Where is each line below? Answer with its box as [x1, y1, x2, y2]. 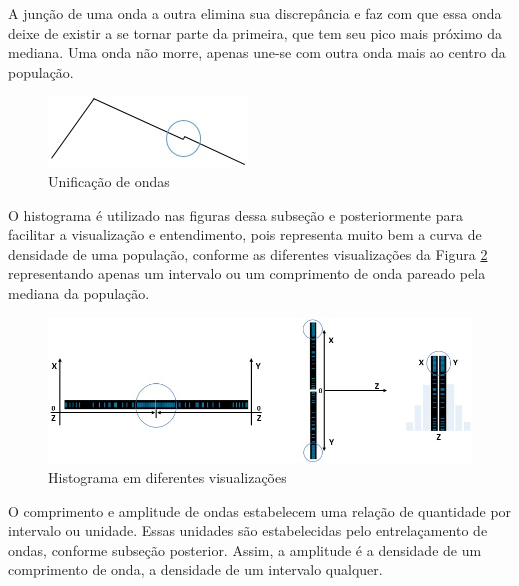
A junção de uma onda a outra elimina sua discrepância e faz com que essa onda [8, 3, 502, 23]
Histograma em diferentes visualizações [48, 466, 287, 487]
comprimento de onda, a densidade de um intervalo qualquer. [8, 559, 383, 580]
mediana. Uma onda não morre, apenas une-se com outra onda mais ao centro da [8, 42, 506, 63]
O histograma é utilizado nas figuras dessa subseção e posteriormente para [8, 204, 463, 225]
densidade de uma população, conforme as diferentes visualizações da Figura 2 [8, 243, 488, 264]
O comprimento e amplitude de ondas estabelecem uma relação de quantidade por [8, 500, 512, 521]
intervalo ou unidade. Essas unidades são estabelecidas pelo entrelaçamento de [8, 520, 488, 541]
